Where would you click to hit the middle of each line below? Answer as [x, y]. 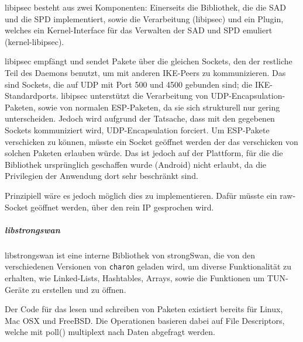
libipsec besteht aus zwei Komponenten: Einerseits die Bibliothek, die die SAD [145, 7]
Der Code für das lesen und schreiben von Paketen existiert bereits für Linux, [144, 309]
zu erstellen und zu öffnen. [79, 289]
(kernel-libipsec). [35, 41]
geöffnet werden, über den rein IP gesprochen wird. [122, 207]
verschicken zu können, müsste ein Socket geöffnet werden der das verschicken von [151, 141]
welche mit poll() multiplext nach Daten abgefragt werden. [110, 332]
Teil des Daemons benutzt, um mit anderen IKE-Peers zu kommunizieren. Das [145, 72]
